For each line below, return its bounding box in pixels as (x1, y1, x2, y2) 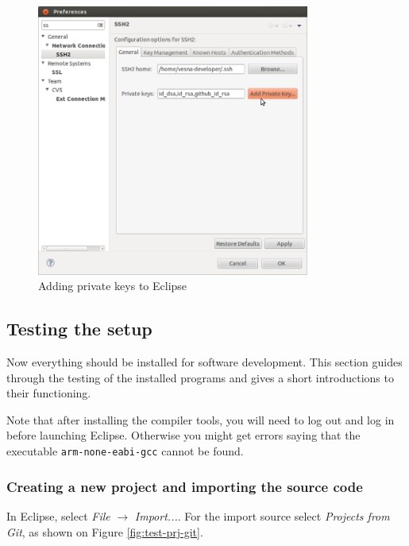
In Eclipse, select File (6, 507, 110, 524)
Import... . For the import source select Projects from (134, 507, 390, 524)
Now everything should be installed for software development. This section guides (6, 354, 403, 370)
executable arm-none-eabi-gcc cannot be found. (6, 443, 244, 459)
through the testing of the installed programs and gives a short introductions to (6, 369, 394, 385)
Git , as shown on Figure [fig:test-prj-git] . (6, 523, 203, 540)
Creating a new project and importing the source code (6, 476, 363, 496)
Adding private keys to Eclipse (38, 277, 187, 294)
